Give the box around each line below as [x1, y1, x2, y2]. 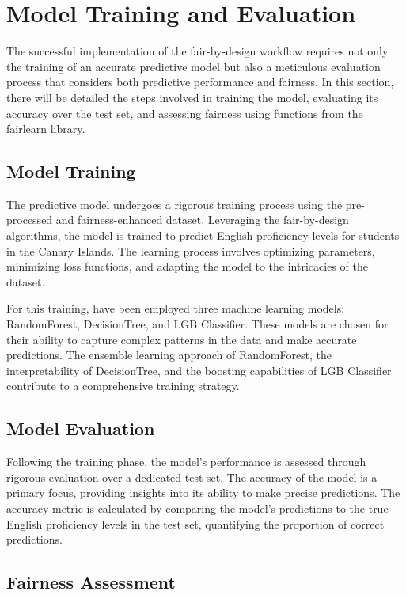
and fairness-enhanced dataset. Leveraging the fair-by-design [55, 211, 349, 228]
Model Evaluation [6, 416, 155, 441]
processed [6, 211, 53, 228]
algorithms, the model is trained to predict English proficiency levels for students [6, 227, 400, 244]
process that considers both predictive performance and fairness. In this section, [6, 74, 394, 90]
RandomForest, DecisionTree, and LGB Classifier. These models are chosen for [6, 316, 389, 332]
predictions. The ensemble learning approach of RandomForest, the [6, 347, 332, 363]
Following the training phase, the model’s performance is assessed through [6, 453, 366, 470]
